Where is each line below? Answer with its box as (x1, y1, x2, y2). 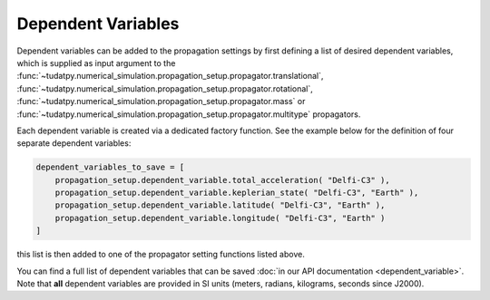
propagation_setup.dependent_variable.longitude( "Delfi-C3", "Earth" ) (54, 213, 386, 223)
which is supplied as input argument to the (16, 57, 176, 68)
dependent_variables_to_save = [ (35, 162, 185, 172)
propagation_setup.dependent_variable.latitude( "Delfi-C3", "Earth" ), (54, 200, 386, 210)
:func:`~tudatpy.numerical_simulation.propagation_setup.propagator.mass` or (16, 96, 306, 107)
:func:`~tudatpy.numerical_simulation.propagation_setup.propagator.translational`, (16, 71, 324, 82)
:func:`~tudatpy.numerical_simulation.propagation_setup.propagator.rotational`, (16, 82, 313, 94)
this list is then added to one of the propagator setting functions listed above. (16, 249, 306, 260)
